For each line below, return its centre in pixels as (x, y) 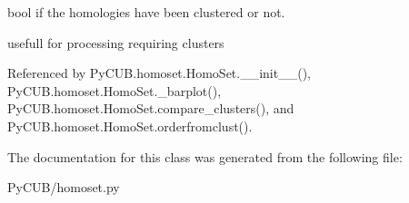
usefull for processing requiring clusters (116, 42)
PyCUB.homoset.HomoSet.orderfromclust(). (130, 126)
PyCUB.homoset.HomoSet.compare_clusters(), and (151, 108)
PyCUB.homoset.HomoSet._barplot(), (115, 90)
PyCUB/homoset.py (64, 187)
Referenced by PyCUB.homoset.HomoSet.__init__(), (159, 73)
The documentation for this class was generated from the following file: (205, 156)
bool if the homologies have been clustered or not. (146, 12)
